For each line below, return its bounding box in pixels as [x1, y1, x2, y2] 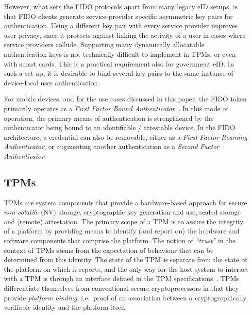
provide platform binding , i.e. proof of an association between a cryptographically [4, 292, 247, 302]
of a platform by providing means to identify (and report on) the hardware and [4, 226, 240, 236]
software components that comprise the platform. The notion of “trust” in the [4, 235, 235, 246]
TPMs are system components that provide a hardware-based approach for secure [4, 197, 247, 207]
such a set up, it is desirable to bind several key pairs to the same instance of [4, 68, 234, 78]
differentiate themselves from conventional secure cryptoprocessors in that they [4, 283, 239, 293]
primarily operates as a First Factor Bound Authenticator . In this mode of [4, 103, 228, 113]
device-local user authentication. [4, 77, 100, 87]
